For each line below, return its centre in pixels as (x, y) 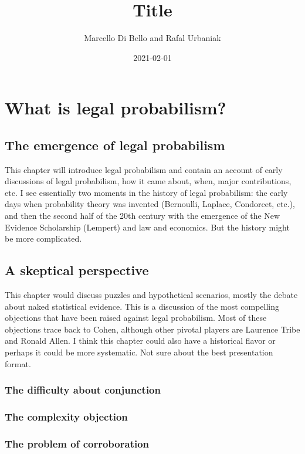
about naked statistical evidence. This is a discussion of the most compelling (142, 306)
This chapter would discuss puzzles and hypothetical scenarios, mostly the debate (151, 295)
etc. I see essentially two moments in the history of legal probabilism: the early (146, 192)
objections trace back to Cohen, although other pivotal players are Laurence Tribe (152, 329)
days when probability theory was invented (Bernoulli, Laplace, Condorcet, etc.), (150, 204)
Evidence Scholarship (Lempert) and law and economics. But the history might (147, 227)
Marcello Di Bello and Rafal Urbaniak (152, 38)
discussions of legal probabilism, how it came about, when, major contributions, (148, 181)
